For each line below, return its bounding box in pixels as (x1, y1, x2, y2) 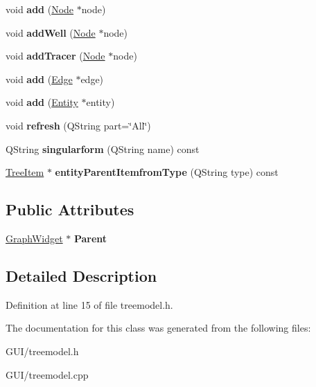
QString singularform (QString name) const (6, 141, 200, 156)
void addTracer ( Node (6, 48, 105, 63)
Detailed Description (6, 264, 157, 286)
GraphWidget (6, 231, 63, 245)
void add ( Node (6, 2, 74, 16)
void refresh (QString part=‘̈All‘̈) (6, 118, 151, 132)
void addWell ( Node (6, 25, 96, 39)
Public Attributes (6, 199, 134, 220)
